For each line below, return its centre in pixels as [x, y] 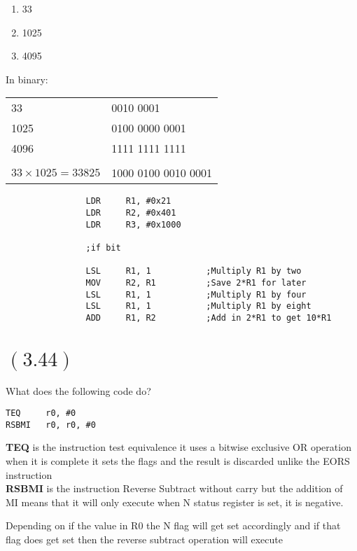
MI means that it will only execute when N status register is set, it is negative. [175, 502]
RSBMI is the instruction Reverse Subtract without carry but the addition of [174, 488]
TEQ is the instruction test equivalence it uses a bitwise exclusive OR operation [178, 447]
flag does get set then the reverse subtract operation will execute [144, 539]
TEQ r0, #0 [41, 413]
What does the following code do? [78, 390]
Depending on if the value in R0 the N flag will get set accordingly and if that [173, 525]
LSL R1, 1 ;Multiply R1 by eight [198, 306]
